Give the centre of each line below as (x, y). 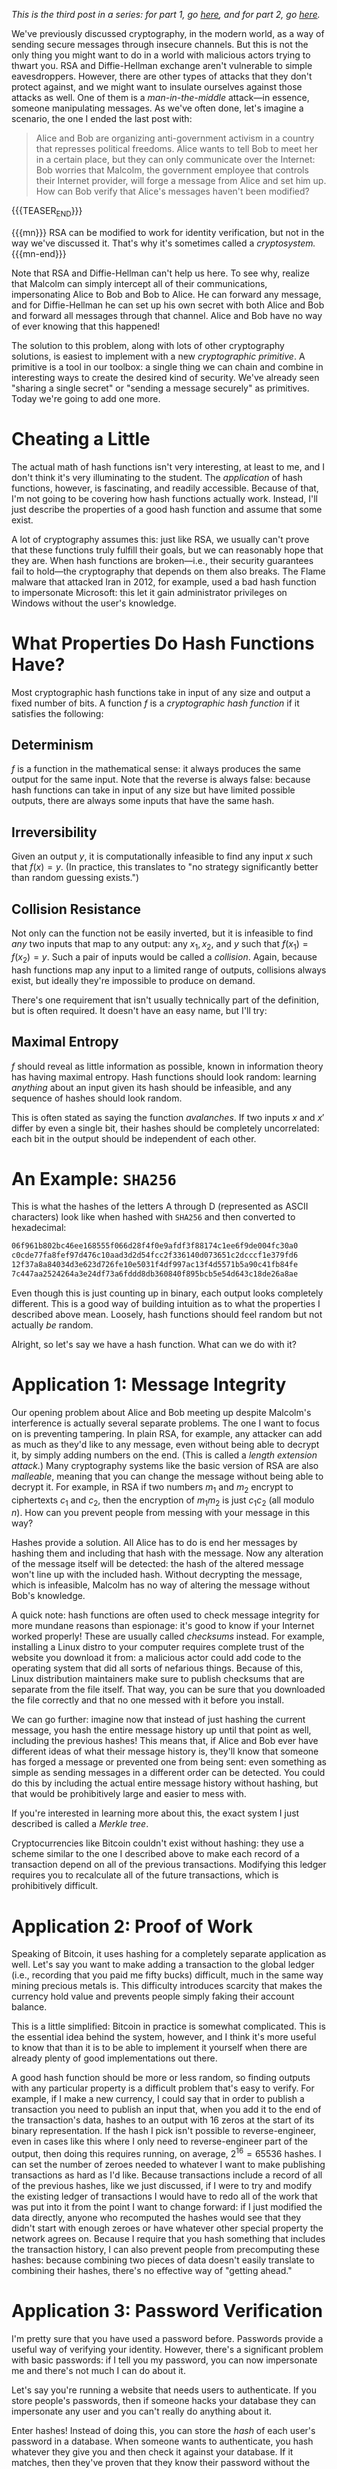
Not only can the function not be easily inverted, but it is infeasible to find (162, 933)
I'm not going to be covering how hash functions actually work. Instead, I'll (164, 498)
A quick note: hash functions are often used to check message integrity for (165, 1615)
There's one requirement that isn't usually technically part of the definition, (165, 1000)
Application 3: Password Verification (167, 2311)
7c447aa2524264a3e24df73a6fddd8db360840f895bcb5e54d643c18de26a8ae (155, 1274)
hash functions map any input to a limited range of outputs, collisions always (169, 970)
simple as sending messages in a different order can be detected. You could (168, 1773)
